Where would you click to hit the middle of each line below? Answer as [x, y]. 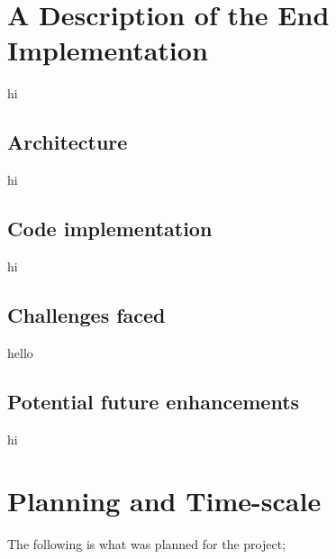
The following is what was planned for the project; [147, 544]
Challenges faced [86, 314]
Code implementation [110, 229]
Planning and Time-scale [164, 501]
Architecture [68, 142]
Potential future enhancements [154, 401]
